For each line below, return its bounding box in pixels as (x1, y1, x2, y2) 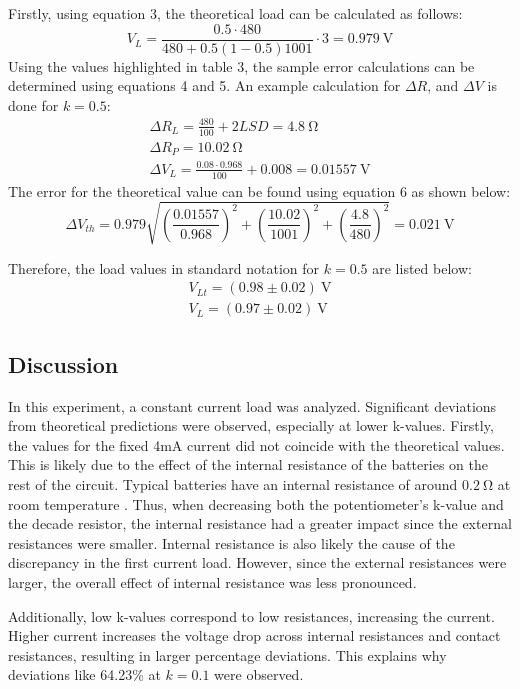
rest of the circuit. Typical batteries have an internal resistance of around (8, 474, 458, 495)
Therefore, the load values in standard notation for (8, 257, 320, 278)
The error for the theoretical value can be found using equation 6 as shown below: (8, 180, 511, 201)
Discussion (8, 348, 119, 379)
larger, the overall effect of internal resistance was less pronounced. (8, 572, 417, 593)
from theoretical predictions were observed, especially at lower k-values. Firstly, (8, 415, 494, 436)
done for (8, 94, 59, 115)
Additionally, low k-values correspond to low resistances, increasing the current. (8, 605, 495, 626)
